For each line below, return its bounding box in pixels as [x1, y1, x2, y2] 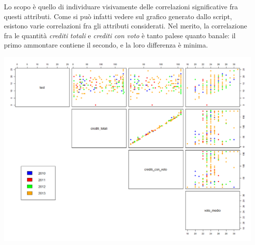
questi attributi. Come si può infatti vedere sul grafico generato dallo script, [4, 11, 232, 21]
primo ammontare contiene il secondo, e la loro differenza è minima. [4, 40, 208, 50]
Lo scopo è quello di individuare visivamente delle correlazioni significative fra [4, 1, 238, 11]
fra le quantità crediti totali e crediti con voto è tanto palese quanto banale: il [4, 30, 236, 40]
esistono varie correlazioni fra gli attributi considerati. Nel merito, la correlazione [4, 21, 247, 31]
